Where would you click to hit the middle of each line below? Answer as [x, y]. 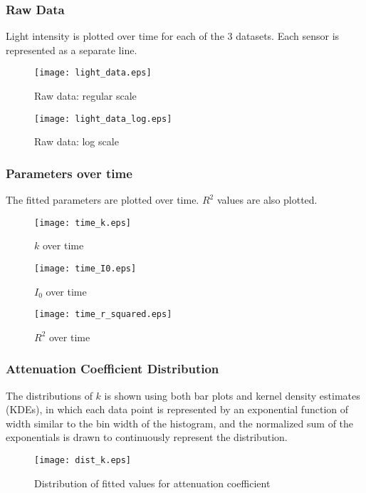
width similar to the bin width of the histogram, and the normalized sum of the [180, 423]
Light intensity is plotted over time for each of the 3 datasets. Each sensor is [173, 36]
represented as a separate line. [72, 50]
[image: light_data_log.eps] [103, 119]
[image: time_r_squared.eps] [103, 315]
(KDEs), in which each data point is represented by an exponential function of [177, 409]
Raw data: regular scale [85, 96]
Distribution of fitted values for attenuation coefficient [152, 483]
